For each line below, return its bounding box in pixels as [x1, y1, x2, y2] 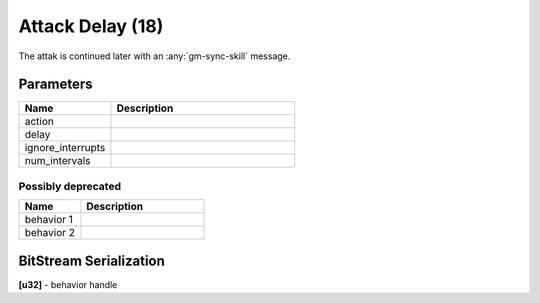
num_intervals [24, 154, 91, 168]
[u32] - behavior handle [18, 278, 118, 290]
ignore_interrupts [24, 141, 106, 155]
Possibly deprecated [18, 179, 122, 193]
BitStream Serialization [18, 252, 165, 269]
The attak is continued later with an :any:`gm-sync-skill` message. [18, 50, 291, 62]
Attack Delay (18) [18, 15, 164, 37]
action [24, 115, 55, 129]
